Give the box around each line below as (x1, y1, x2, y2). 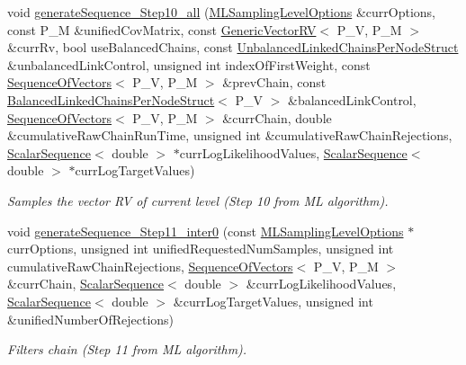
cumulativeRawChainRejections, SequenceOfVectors (7, 256, 293, 275)
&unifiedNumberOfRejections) (7, 309, 175, 328)
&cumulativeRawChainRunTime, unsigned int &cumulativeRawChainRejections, (7, 126, 453, 145)
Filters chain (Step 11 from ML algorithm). (7, 340, 247, 359)
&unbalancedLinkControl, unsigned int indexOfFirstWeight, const (7, 55, 371, 74)
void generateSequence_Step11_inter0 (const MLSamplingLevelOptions (7, 221, 404, 240)
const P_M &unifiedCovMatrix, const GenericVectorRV (7, 20, 317, 39)
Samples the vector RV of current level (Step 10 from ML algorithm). (7, 191, 389, 209)
